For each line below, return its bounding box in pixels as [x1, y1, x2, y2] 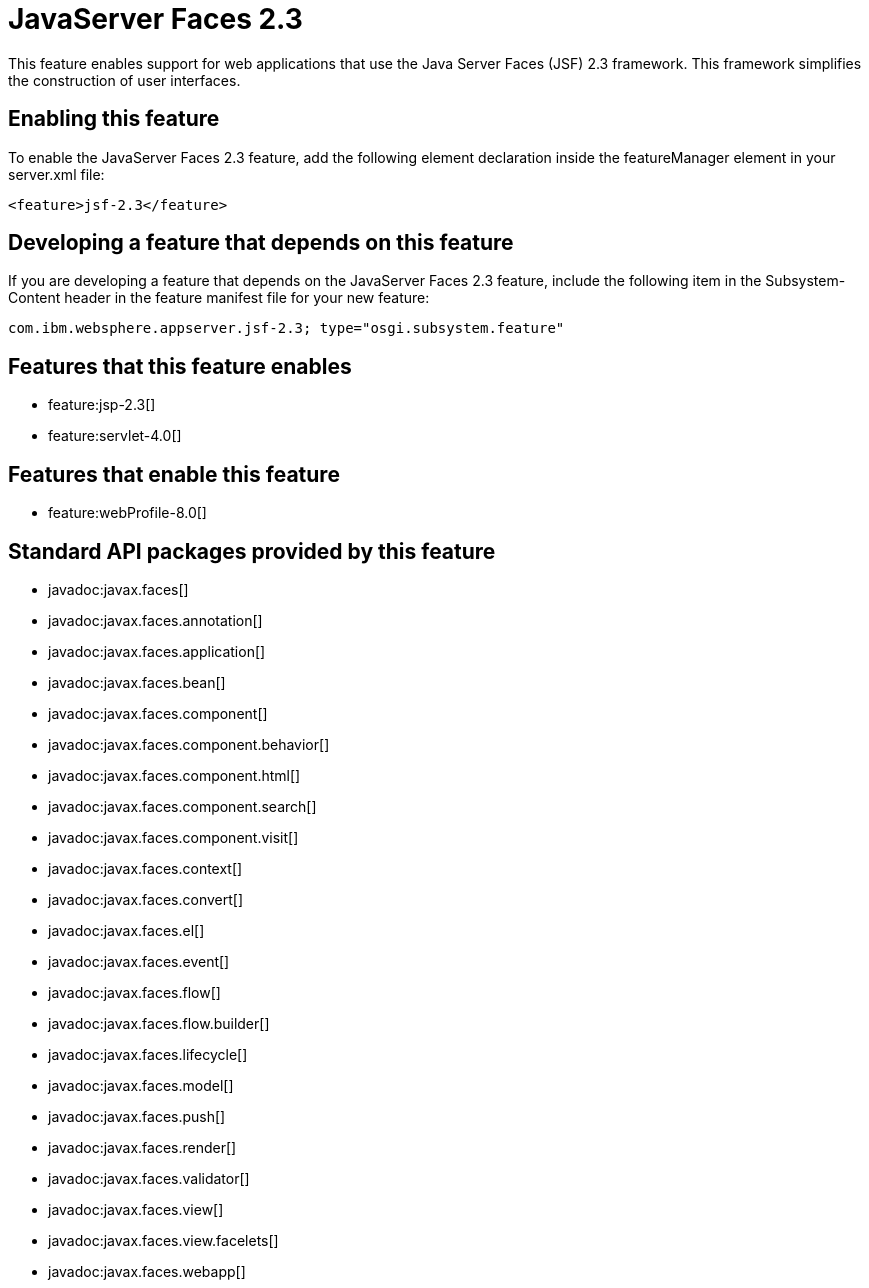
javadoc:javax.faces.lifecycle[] [48, 1045, 248, 1063]
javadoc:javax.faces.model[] [48, 1076, 234, 1094]
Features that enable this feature [8, 461, 340, 487]
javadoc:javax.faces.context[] [48, 859, 243, 877]
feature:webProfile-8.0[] [48, 504, 207, 522]
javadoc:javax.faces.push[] [48, 1107, 226, 1125]
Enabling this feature [8, 106, 220, 132]
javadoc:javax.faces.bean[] [48, 673, 226, 691]
